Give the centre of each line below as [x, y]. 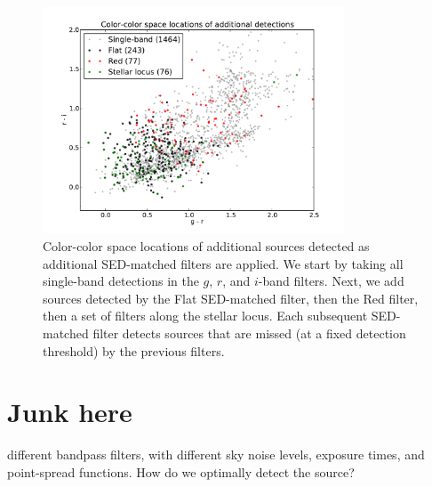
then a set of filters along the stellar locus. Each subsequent [205, 316]
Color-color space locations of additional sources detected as [206, 245]
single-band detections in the [121, 281]
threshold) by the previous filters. [134, 350]
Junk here [70, 412]
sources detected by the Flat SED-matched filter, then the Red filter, [231, 298]
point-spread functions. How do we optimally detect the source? [181, 471]
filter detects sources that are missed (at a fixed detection [249, 333]
